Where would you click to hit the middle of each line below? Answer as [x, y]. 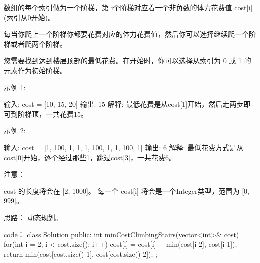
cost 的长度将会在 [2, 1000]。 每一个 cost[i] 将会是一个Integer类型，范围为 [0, [127, 191]
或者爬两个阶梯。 [39, 44]
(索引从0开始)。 [29, 17]
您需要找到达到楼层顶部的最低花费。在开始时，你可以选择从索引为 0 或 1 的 [128, 61]
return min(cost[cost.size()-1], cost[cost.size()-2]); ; [81, 254]
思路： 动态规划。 [33, 217]
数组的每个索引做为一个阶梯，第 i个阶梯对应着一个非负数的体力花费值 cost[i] [128, 7]
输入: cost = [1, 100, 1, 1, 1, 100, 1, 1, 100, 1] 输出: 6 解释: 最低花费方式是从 [124, 147]
